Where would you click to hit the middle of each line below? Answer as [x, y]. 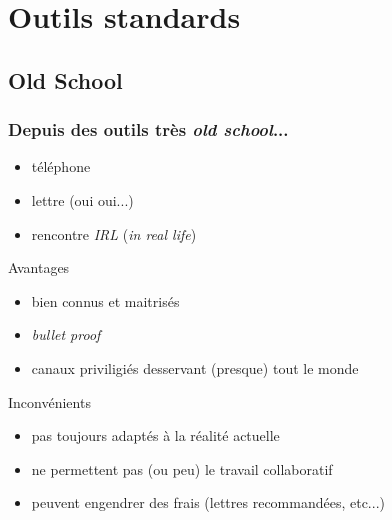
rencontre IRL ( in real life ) [114, 233]
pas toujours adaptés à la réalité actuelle [155, 435]
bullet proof [66, 334]
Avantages [39, 267]
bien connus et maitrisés [105, 300]
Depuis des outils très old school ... [148, 129]
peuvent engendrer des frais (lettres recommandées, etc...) [208, 502]
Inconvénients [49, 401]
